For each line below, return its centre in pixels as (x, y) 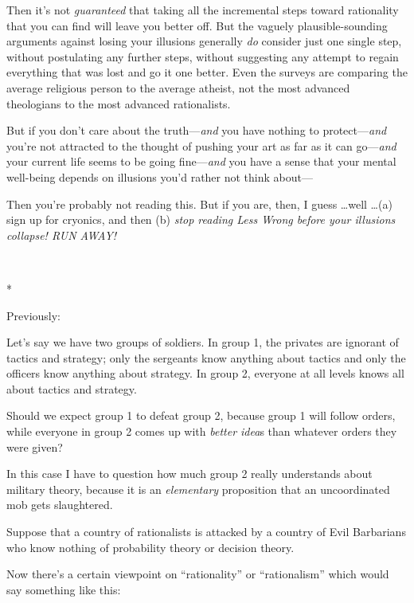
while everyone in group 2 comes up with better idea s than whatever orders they (202, 431)
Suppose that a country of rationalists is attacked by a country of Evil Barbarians (206, 532)
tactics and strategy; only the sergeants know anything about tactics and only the (206, 357)
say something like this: (64, 589)
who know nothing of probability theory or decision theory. (150, 547)
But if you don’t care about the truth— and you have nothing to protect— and (197, 130)
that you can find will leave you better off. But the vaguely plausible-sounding (197, 25)
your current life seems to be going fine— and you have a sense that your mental (201, 161)
